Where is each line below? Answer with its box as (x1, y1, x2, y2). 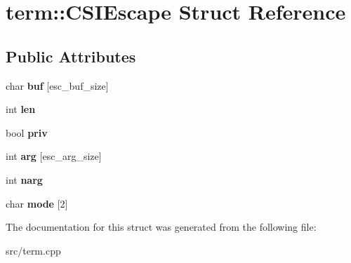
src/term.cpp (6, 243, 61, 257)
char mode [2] (6, 196, 68, 210)
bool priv (6, 125, 48, 140)
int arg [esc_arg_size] (6, 149, 102, 163)
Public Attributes (6, 45, 136, 67)
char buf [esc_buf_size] (6, 78, 109, 93)
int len (6, 102, 36, 116)
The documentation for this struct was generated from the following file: (6, 220, 317, 234)
